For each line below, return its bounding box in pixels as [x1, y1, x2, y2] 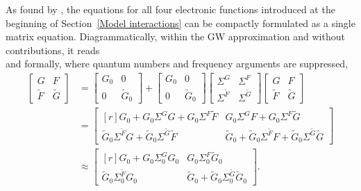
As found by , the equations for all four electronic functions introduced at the [6, 2, 335, 16]
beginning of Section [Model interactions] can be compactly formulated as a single [6, 15, 355, 30]
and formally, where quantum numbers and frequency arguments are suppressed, [6, 56, 349, 71]
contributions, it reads [6, 42, 100, 57]
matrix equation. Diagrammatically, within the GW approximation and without [6, 29, 345, 44]
